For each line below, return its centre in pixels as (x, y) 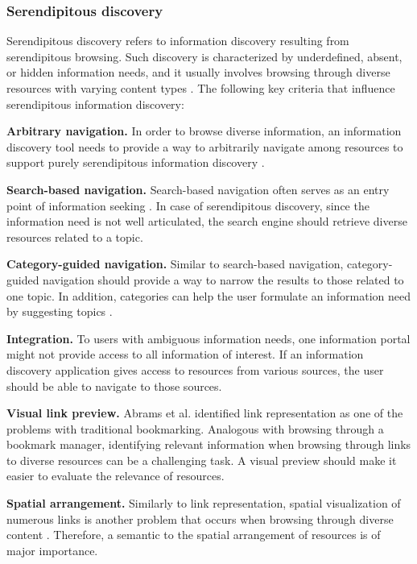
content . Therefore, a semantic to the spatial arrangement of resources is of (194, 535)
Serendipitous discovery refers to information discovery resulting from (178, 41)
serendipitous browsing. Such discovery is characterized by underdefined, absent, (204, 56)
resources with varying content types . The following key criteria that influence (201, 88)
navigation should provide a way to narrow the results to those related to (223, 279)
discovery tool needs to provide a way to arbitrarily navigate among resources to (205, 146)
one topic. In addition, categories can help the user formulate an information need (208, 295)
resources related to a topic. (75, 236)
